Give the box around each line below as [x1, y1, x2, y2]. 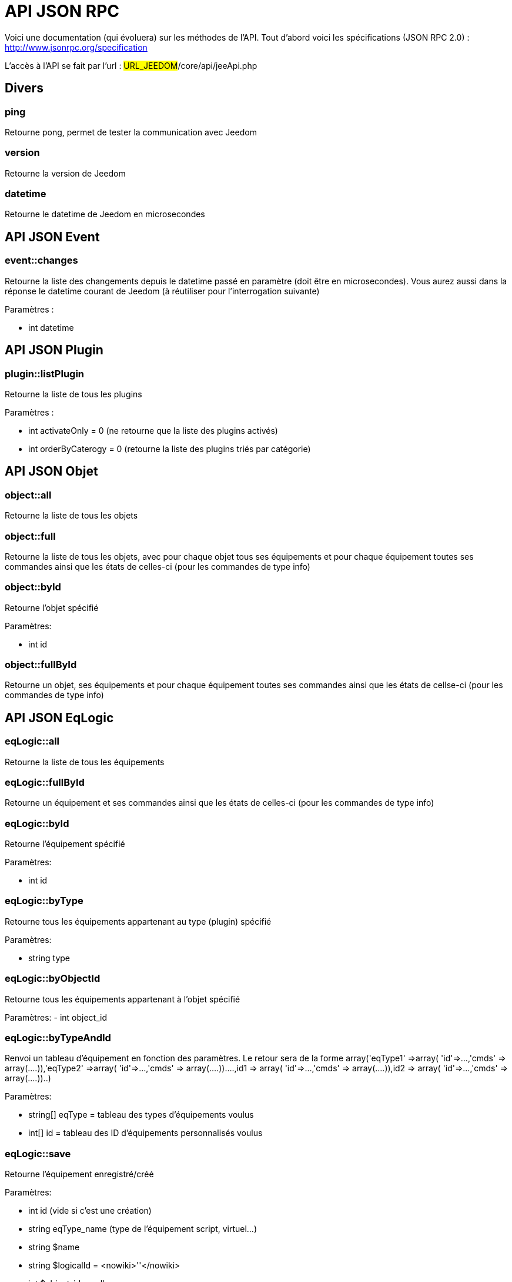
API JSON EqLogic [5, 710, 114, 725]
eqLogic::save [5, 1147, 71, 1160]
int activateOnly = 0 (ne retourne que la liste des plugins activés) [28, 425, 278, 436]
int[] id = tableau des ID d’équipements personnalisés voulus [28, 1128, 263, 1138]
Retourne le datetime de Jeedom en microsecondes [5, 209, 205, 220]
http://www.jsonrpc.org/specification [5, 42, 148, 52]
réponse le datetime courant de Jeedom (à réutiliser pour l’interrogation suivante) [5, 285, 320, 296]
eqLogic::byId [5, 817, 69, 829]
